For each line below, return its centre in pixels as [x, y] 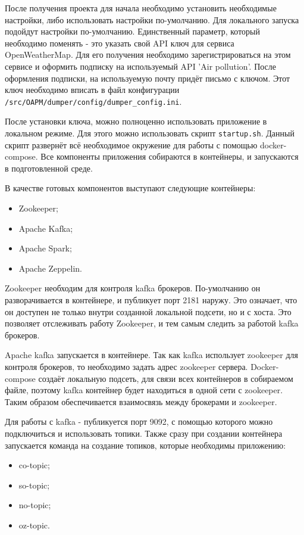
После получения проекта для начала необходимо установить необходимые [141, 8]
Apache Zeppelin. [50, 268]
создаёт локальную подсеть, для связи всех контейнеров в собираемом [166, 378]
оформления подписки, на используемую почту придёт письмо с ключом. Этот [148, 78]
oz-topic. [34, 525]
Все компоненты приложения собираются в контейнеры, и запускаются [170, 156]
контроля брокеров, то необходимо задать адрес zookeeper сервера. [126, 366]
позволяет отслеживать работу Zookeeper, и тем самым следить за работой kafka [152, 323]
